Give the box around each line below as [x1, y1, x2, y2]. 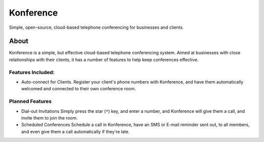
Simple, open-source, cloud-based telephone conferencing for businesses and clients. [9, 24, 184, 30]
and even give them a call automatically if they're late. [21, 128, 130, 134]
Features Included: [9, 69, 55, 76]
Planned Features [9, 98, 52, 105]
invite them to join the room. [21, 115, 78, 121]
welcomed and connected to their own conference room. [21, 86, 136, 92]
